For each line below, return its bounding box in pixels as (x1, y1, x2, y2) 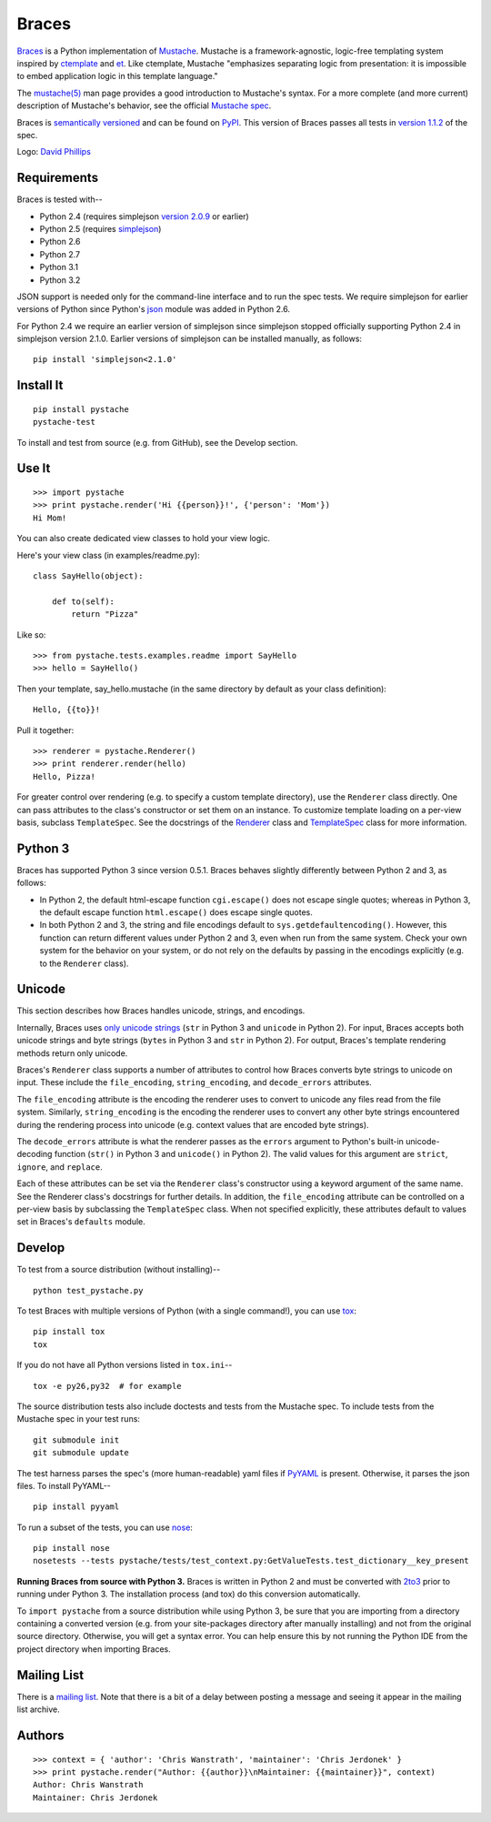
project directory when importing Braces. (16, 1643, 172, 1655)
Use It (16, 460, 51, 477)
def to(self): (51, 596, 115, 607)
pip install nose (33, 1543, 110, 1554)
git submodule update (33, 1447, 129, 1458)
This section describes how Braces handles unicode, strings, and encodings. (16, 1005, 306, 1016)
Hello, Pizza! (33, 771, 95, 781)
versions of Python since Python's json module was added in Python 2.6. (16, 304, 291, 315)
